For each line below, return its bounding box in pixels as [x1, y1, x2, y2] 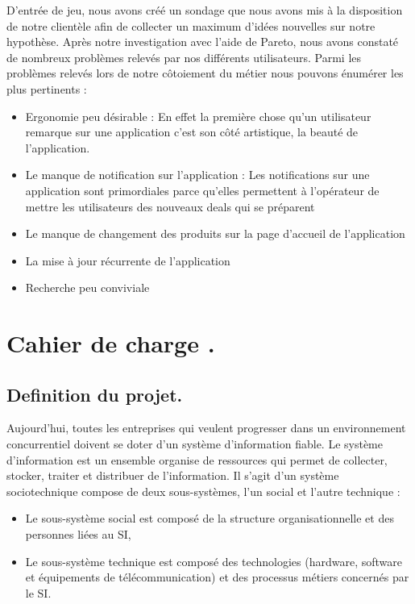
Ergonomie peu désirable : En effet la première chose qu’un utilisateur [25, 107, 371, 124]
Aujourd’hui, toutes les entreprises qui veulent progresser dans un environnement [6, 419, 406, 436]
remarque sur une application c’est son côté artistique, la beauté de [25, 123, 359, 140]
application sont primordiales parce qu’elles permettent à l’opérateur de [25, 181, 380, 198]
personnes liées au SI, [25, 526, 131, 543]
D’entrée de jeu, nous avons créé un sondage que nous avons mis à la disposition [6, 2, 403, 18]
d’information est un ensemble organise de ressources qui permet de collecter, [6, 451, 388, 468]
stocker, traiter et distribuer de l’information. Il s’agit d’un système [6, 467, 339, 484]
